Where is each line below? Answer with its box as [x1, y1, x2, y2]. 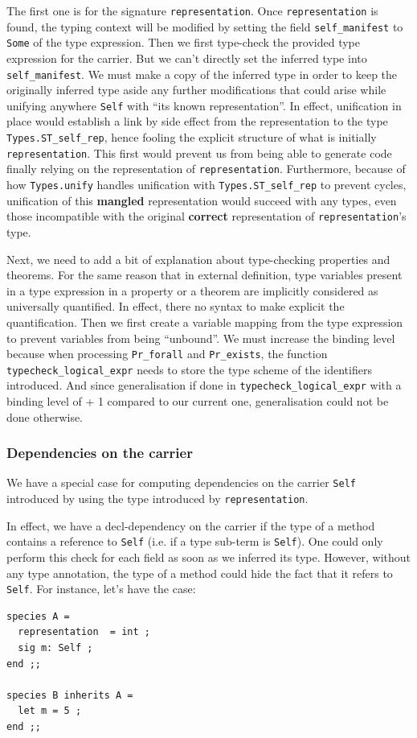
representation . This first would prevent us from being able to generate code [6, 144, 392, 161]
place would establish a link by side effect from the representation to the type [6, 113, 388, 130]
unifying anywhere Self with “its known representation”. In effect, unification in [6, 97, 402, 113]
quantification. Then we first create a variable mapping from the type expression [6, 313, 403, 330]
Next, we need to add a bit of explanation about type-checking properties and [6, 250, 390, 267]
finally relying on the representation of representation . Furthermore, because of [6, 160, 406, 177]
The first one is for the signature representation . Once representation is [6, 2, 378, 19]
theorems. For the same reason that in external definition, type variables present [6, 266, 403, 283]
